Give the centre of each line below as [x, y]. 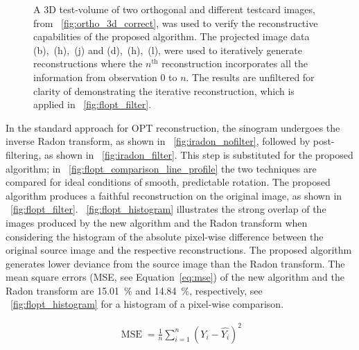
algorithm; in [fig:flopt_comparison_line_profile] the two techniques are [161, 168]
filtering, [24, 154]
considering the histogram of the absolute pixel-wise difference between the [165, 236]
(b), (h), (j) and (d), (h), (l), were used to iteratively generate [168, 50]
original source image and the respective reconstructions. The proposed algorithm [179, 250]
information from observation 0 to [105, 77]
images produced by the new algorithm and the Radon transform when [157, 222]
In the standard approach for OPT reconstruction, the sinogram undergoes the [173, 127]
